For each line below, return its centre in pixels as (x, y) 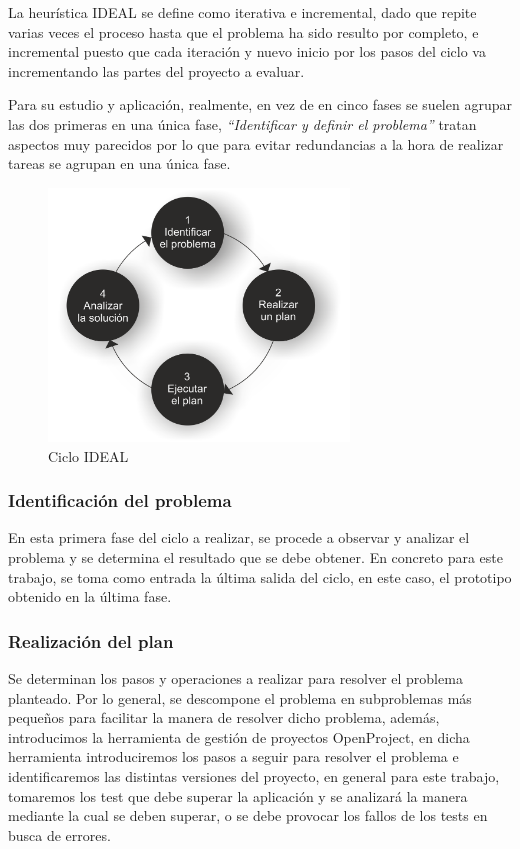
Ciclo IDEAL (88, 455)
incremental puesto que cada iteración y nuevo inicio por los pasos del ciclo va (247, 51)
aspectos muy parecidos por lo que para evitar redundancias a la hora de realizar (256, 143)
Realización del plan (91, 640)
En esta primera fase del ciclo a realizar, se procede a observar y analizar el (239, 537)
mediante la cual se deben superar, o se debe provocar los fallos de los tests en (248, 815)
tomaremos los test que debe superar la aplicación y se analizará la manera (238, 795)
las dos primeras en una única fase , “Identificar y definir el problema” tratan (242, 123)
